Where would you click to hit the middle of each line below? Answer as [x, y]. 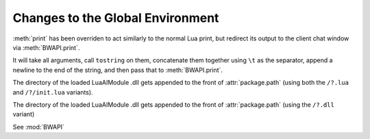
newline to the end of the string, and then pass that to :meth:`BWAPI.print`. [118, 70]
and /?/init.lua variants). [53, 92]
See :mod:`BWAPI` [39, 127]
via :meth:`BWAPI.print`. [46, 47]
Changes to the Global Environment [116, 18]
